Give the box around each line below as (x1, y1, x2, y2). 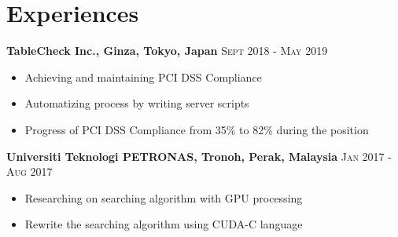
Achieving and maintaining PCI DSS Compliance (24, 68, 262, 85)
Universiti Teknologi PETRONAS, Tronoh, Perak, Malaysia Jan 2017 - (6, 148, 392, 164)
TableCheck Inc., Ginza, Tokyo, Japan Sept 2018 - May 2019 (6, 42, 328, 59)
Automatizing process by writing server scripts (24, 95, 249, 111)
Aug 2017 (6, 163, 53, 180)
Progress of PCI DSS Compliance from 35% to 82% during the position (24, 121, 369, 137)
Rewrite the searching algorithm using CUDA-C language (24, 216, 303, 232)
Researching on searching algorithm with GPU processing (24, 189, 303, 206)
